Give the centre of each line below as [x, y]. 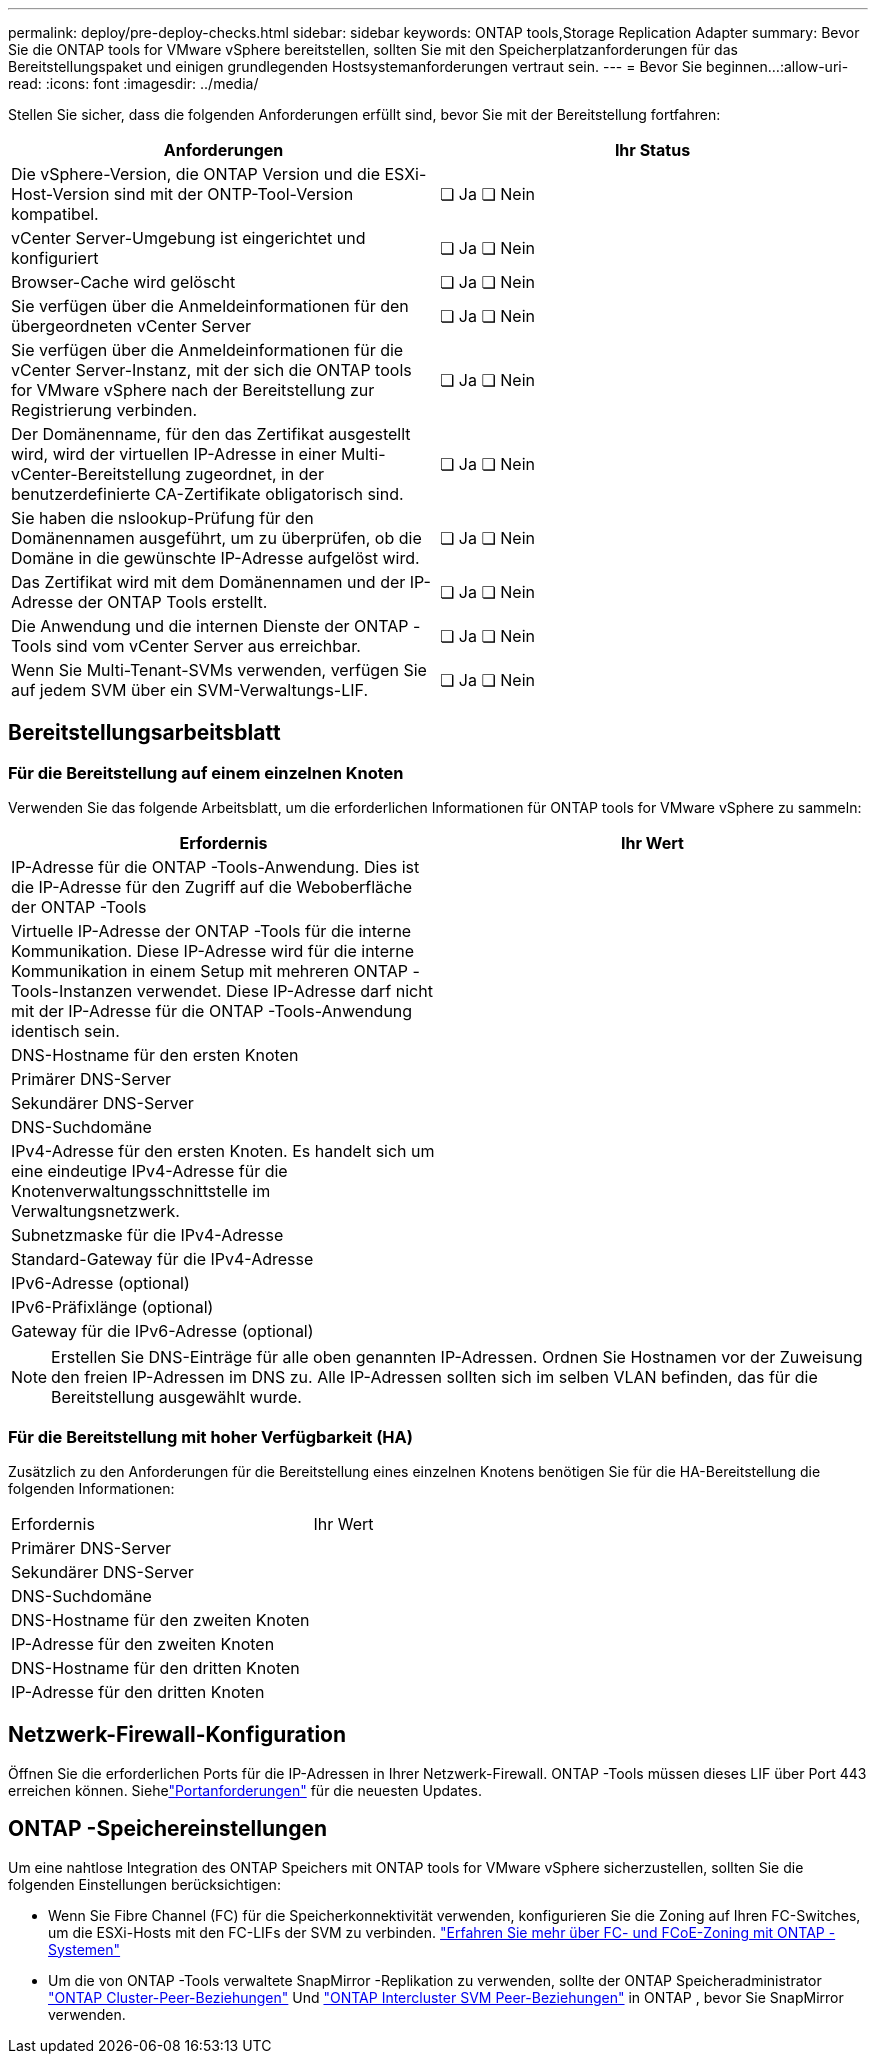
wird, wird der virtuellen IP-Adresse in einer [174, 454]
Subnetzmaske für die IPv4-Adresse [147, 1235]
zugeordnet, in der [254, 474]
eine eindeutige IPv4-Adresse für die [149, 1171]
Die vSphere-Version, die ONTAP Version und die [195, 174]
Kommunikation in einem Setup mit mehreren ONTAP [209, 971]
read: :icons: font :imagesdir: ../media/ [133, 83]
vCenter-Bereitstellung [96, 474]
